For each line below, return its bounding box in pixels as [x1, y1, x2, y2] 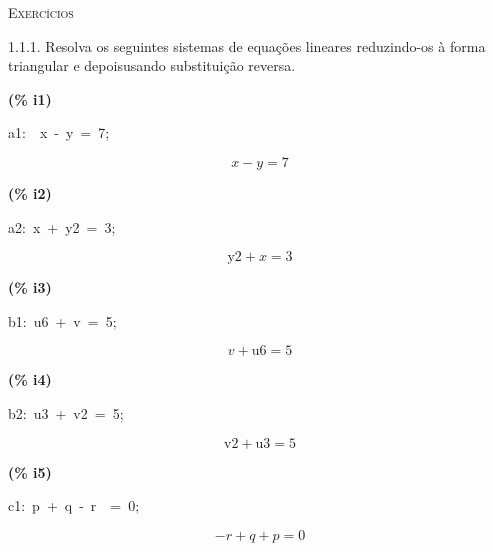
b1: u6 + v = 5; [8, 310, 117, 331]
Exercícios [8, 2, 74, 22]
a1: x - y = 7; [8, 122, 110, 143]
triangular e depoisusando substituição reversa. [8, 55, 296, 76]
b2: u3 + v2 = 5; [8, 402, 124, 423]
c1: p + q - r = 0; [8, 495, 140, 516]
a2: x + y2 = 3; [8, 216, 116, 237]
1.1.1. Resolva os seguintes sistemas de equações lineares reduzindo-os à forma [8, 35, 486, 56]
